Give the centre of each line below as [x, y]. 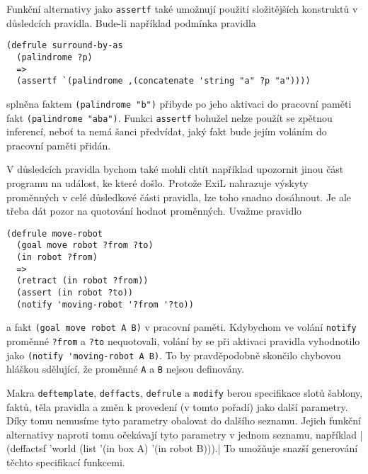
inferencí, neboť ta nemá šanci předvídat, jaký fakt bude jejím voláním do [167, 131]
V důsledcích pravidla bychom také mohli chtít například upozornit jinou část [175, 169]
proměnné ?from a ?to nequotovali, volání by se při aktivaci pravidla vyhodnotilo [183, 341]
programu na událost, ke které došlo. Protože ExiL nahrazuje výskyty [157, 182]
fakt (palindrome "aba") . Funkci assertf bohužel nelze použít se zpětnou [169, 117]
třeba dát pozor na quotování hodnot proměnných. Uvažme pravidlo [154, 211]
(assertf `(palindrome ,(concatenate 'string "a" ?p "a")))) [163, 81]
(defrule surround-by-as [65, 46]
